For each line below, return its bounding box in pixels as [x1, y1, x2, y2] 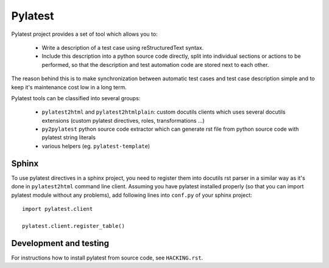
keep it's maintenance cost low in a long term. [11, 83, 127, 91]
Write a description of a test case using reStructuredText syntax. [41, 44, 204, 51]
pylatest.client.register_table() [22, 222, 125, 229]
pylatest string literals [41, 134, 96, 141]
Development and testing [11, 238, 110, 249]
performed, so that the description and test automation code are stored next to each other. [41, 61, 269, 68]
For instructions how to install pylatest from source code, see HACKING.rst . [11, 254, 203, 261]
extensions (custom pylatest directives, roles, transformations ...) [41, 117, 205, 124]
